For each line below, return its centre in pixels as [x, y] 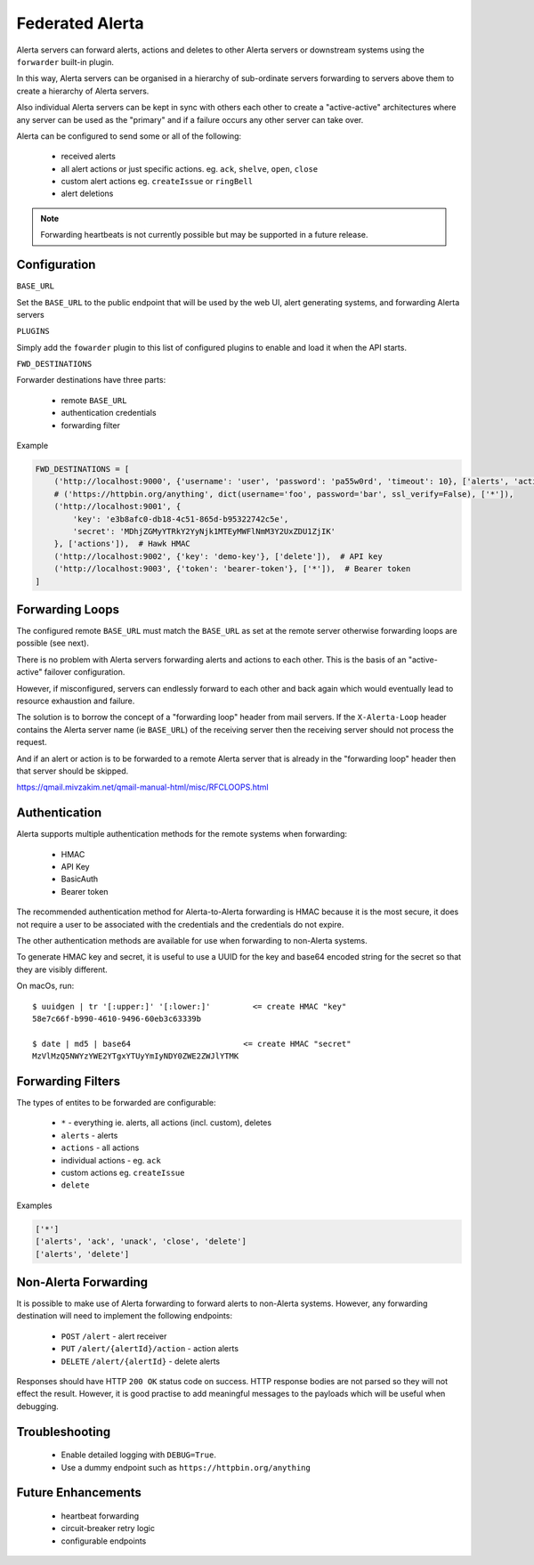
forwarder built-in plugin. [65, 61]
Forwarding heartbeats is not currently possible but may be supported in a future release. [204, 235]
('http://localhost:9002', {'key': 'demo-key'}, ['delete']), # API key [218, 556]
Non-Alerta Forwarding [82, 1282]
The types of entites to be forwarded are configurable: [117, 1103]
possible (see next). [53, 643]
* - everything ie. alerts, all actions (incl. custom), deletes [166, 1123]
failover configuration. [85, 672]
